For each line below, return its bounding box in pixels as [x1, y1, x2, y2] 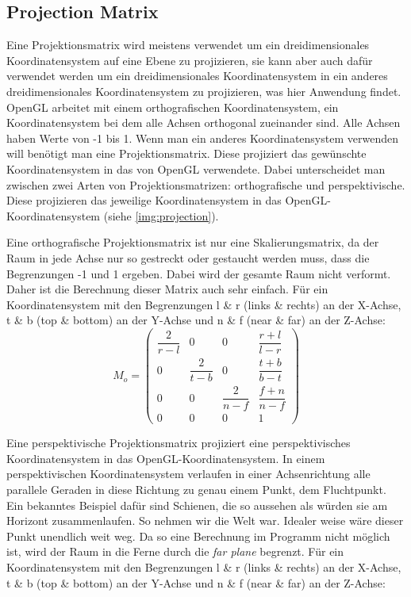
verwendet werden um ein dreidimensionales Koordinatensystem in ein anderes [6, 67, 388, 84]
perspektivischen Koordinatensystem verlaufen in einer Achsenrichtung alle [6, 465, 371, 482]
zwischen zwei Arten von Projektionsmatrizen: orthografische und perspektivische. [6, 176, 405, 193]
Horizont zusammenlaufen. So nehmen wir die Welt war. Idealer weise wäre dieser [6, 512, 404, 529]
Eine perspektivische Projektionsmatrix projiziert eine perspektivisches [6, 434, 351, 451]
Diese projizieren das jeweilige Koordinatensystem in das [6, 192, 282, 209]
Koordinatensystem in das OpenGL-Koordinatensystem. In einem [6, 450, 325, 466]
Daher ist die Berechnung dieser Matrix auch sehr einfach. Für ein [6, 281, 328, 297]
